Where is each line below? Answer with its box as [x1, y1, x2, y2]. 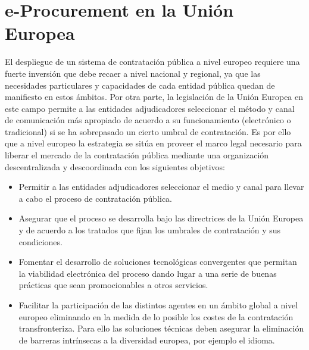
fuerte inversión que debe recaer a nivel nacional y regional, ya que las [5, 67, 261, 79]
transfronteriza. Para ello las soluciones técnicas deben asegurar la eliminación [18, 322, 304, 335]
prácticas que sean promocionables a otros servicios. [18, 279, 208, 291]
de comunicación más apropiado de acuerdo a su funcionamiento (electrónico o [5, 114, 291, 126]
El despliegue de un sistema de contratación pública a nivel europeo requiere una [5, 55, 300, 68]
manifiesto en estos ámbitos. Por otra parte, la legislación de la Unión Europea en [5, 90, 304, 103]
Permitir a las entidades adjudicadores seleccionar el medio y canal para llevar [18, 180, 304, 193]
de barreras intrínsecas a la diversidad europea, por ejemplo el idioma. [18, 333, 275, 346]
